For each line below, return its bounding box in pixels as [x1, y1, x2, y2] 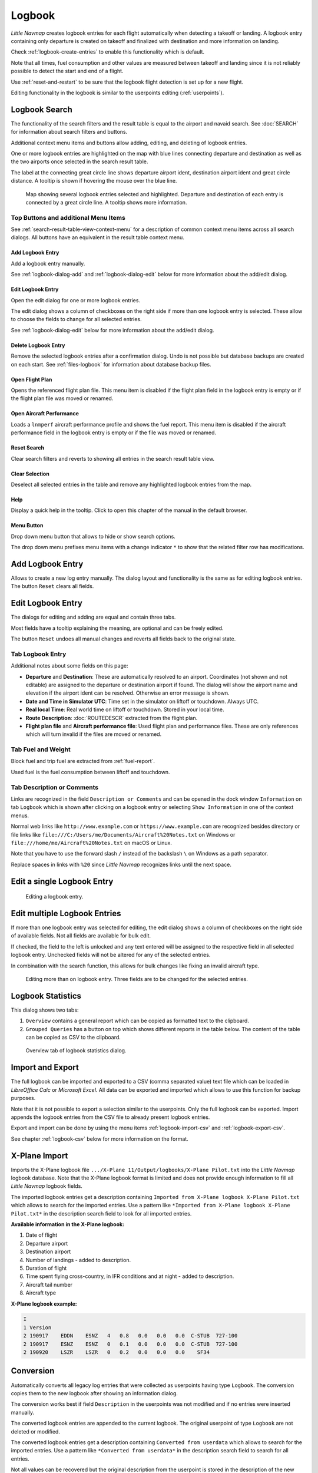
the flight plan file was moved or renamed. [11, 395, 114, 402]
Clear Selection [11, 470, 49, 477]
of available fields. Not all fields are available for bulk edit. [11, 932, 151, 939]
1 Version [23, 1324, 52, 1331]
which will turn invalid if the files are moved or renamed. [25, 731, 162, 738]
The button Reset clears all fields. [11, 583, 94, 590]
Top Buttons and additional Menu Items [11, 213, 126, 222]
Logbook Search [11, 104, 73, 114]
